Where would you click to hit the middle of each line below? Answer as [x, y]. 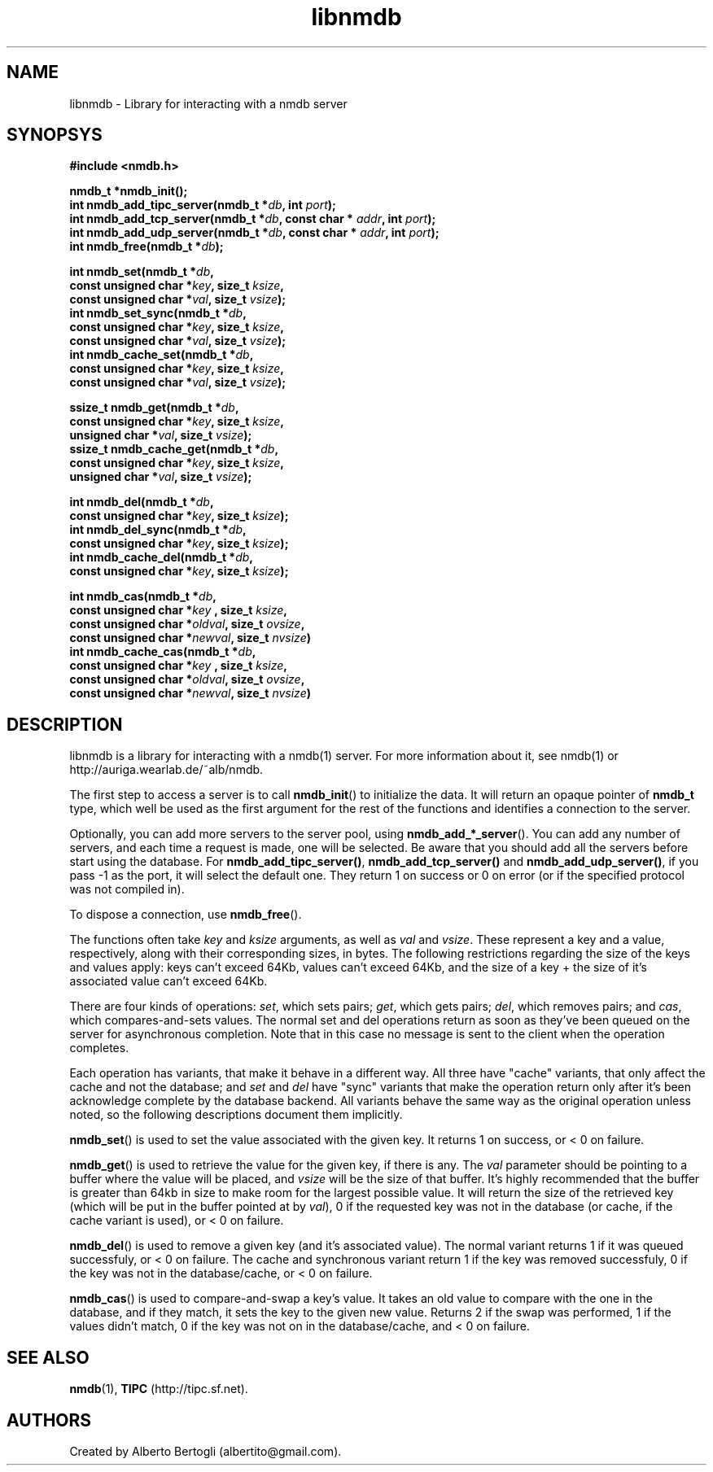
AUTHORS [49, 1420]
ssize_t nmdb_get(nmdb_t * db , [154, 408]
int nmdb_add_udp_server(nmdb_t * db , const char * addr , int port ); [254, 233]
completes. [99, 1048]
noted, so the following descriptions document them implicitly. [236, 1115]
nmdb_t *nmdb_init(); [129, 191]
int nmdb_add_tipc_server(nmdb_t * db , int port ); [203, 205]
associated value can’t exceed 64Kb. [168, 981]
